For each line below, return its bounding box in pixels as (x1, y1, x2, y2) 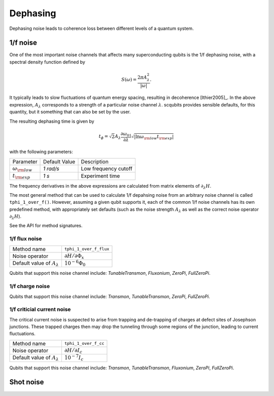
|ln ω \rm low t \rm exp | (133, 133, 174, 140)
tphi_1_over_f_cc (64, 341, 105, 346)
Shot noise (9, 378, 44, 386)
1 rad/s (43, 165, 59, 172)
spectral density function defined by (9, 59, 86, 65)
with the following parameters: (9, 149, 73, 155)
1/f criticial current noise (9, 306, 71, 313)
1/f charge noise (9, 283, 50, 290)
